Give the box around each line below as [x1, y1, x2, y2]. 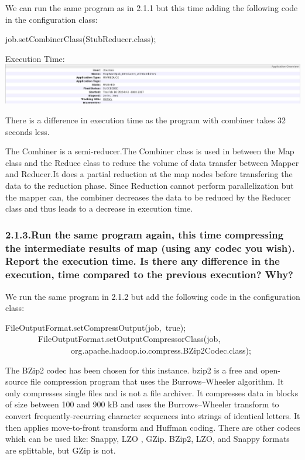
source [5, 375, 28, 388]
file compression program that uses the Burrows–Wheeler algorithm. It [30, 375, 284, 388]
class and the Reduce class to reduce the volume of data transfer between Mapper [5, 156, 299, 168]
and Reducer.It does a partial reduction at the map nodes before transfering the [5, 168, 293, 180]
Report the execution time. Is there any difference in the [5, 254, 280, 268]
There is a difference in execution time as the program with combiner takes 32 [5, 113, 286, 126]
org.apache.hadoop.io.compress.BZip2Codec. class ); [70, 344, 251, 357]
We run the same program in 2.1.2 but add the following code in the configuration [5, 290, 300, 302]
